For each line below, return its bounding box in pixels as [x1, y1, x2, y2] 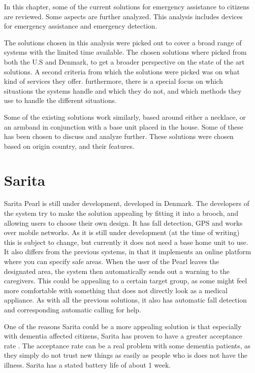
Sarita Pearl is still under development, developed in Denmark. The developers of [4, 198, 250, 208]
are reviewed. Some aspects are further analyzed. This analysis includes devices [4, 11, 243, 21]
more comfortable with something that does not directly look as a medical [4, 285, 228, 295]
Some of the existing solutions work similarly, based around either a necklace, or [4, 111, 246, 122]
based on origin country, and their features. [4, 140, 134, 151]
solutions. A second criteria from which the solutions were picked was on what [4, 66, 240, 76]
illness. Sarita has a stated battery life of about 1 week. [4, 359, 171, 370]
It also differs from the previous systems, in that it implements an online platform [4, 246, 251, 257]
